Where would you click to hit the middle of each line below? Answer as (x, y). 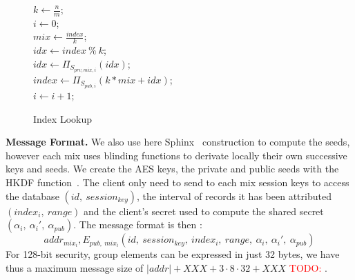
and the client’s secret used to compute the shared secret (204, 211)
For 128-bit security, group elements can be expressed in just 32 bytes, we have (173, 254)
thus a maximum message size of (75, 267)
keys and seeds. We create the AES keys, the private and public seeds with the (172, 169)
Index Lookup (63, 118)
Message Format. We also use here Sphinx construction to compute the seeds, (178, 142)
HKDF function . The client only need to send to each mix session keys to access (177, 182)
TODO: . (308, 267)
